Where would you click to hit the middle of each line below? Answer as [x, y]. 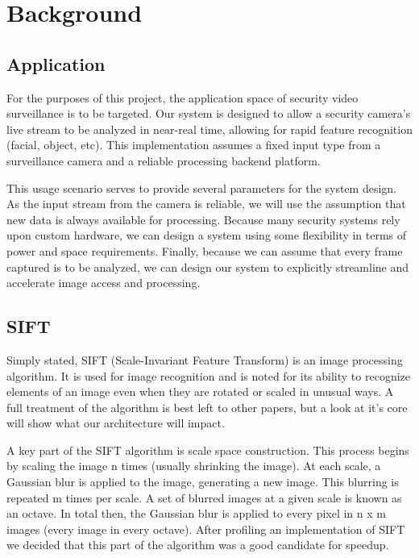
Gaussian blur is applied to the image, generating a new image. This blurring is [203, 482]
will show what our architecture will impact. [116, 423]
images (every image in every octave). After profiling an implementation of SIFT [206, 529]
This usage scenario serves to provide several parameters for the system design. [201, 187]
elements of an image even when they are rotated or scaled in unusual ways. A [200, 391]
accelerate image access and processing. [104, 283]
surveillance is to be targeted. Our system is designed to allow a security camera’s [209, 113]
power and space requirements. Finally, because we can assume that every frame [205, 250]
